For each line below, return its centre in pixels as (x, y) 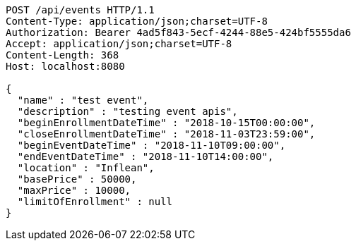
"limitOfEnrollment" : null (95, 202)
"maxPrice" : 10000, (74, 190)
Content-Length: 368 (63, 55)
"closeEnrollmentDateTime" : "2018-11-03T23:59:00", (166, 134)
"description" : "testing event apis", (127, 111)
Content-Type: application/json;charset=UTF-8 (137, 21)
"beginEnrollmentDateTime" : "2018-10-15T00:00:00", (166, 123)
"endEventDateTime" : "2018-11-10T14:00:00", (146, 156)
